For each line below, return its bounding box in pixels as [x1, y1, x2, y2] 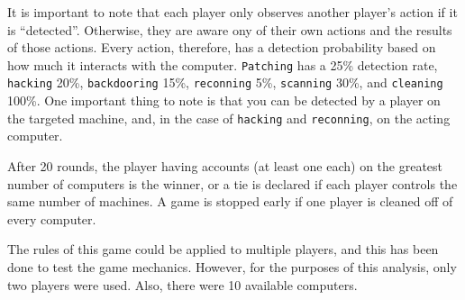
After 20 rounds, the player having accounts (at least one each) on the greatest [7, 156, 443, 175]
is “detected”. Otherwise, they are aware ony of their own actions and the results [7, 20, 452, 39]
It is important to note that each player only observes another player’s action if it [7, 3, 458, 21]
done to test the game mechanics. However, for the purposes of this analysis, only [7, 257, 457, 276]
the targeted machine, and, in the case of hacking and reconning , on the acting [7, 108, 451, 127]
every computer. [7, 209, 96, 228]
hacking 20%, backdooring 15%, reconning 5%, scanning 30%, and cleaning [7, 73, 443, 92]
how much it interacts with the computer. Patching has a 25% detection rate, [7, 55, 438, 74]
